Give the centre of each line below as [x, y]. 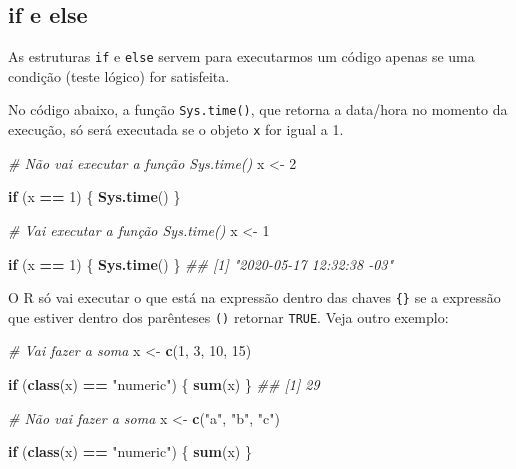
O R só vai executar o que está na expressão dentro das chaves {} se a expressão [254, 297]
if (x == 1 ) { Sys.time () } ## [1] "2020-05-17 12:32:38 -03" [201, 263]
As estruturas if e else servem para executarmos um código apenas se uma [241, 56]
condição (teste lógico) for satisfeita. [119, 75]
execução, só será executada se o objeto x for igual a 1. [176, 129]
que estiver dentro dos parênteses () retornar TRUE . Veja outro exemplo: [228, 316]
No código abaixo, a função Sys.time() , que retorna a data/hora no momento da [258, 109]
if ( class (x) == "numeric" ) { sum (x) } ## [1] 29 [164, 384]
